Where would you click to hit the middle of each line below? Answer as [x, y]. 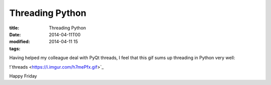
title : [14, 28]
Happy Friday [23, 76]
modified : [20, 42]
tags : [15, 48]
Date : [15, 34]
